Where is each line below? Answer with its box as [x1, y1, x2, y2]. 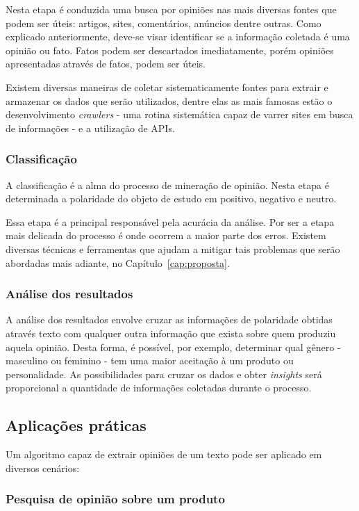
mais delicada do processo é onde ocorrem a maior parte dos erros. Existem [6, 228, 326, 243]
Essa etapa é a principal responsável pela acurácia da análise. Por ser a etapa [6, 214, 335, 229]
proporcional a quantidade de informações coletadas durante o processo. [6, 380, 312, 395]
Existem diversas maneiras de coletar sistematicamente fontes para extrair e [6, 79, 328, 94]
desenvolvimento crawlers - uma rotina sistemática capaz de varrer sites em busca [6, 107, 353, 122]
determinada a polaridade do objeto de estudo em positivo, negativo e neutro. [6, 191, 337, 206]
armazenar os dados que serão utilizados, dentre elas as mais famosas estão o [6, 93, 333, 108]
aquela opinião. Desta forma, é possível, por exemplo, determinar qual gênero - [6, 339, 341, 354]
